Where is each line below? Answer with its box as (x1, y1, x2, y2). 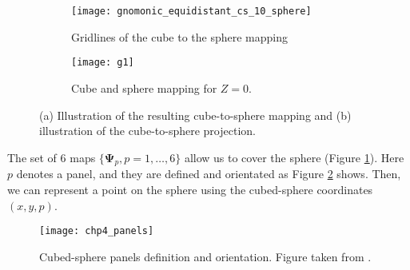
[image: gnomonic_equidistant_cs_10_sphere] (71, 6, 312, 17)
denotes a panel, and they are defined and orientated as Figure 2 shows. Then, (16, 165, 401, 182)
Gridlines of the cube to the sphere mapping (71, 28, 289, 45)
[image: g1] (71, 57, 134, 69)
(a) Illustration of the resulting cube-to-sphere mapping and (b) (39, 106, 352, 123)
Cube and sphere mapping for (71, 79, 217, 96)
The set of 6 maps (7, 149, 96, 165)
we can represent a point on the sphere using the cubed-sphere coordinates (7, 181, 373, 198)
